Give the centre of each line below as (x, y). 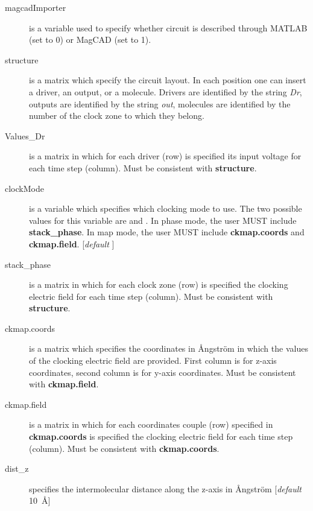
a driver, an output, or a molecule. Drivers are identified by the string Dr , (166, 91)
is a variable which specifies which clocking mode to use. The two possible (166, 208)
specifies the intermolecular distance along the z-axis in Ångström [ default (165, 488)
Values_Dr (25, 135)
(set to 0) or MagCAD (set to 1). (90, 40)
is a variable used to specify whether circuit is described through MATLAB (168, 27)
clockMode (24, 188)
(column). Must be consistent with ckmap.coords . (124, 448)
